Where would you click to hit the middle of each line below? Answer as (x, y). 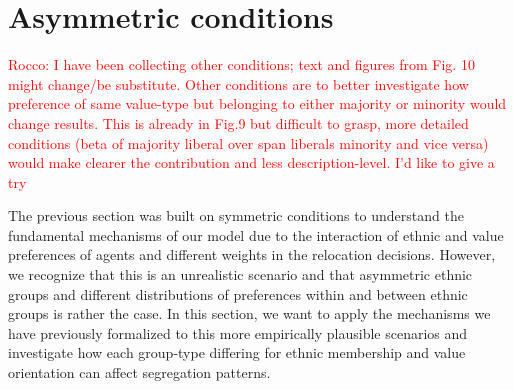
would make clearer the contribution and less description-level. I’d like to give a (251, 162)
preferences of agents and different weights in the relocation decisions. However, (252, 254)
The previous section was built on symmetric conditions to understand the (236, 215)
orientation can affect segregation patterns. (139, 372)
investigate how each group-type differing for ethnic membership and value (237, 352)
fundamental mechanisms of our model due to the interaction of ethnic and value (256, 234)
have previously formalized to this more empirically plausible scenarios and (238, 332)
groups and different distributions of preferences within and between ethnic (238, 293)
